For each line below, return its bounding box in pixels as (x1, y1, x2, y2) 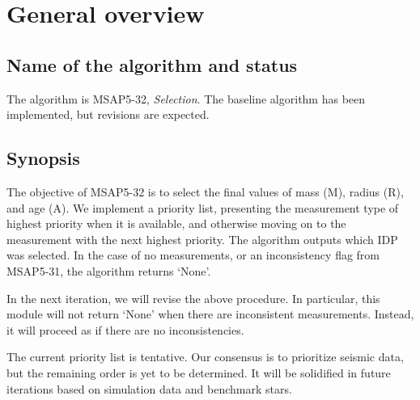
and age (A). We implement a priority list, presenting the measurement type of (6, 199, 399, 216)
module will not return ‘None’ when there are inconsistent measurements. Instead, (6, 305, 414, 322)
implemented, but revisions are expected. (6, 106, 210, 123)
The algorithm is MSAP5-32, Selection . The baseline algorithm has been (6, 90, 366, 107)
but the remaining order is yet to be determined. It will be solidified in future (6, 364, 391, 381)
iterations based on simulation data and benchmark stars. (6, 380, 292, 397)
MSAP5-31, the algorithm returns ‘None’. (6, 262, 211, 279)
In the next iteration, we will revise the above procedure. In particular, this (6, 289, 380, 306)
